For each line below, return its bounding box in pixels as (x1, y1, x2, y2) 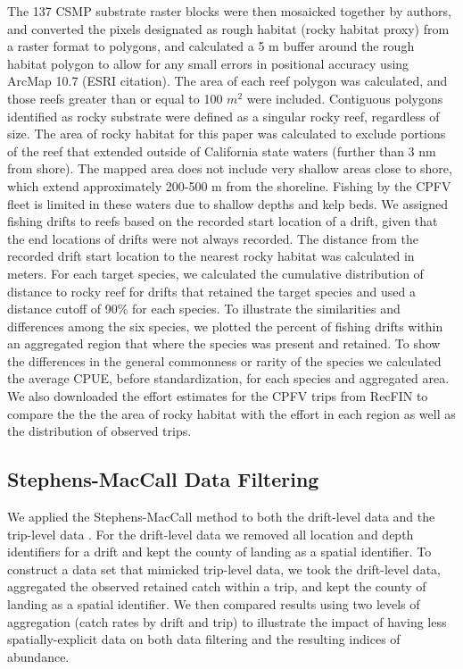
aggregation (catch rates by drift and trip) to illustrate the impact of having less (7, 612, 447, 631)
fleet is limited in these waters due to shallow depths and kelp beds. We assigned (7, 194, 449, 213)
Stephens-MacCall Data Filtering (7, 465, 319, 493)
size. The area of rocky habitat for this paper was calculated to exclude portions (7, 124, 446, 143)
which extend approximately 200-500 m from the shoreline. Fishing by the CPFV (7, 176, 451, 195)
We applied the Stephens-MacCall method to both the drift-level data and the (7, 507, 435, 526)
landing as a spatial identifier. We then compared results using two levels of (7, 595, 420, 614)
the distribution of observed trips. (7, 422, 192, 440)
